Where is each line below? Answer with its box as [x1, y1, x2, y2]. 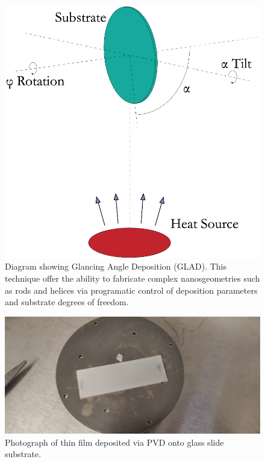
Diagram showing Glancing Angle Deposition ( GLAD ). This [5, 260, 227, 273]
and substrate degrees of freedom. [5, 296, 129, 308]
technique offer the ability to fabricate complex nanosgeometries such [5, 272, 260, 285]
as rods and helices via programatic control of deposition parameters [5, 283, 258, 296]
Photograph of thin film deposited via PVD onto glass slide [5, 435, 224, 448]
